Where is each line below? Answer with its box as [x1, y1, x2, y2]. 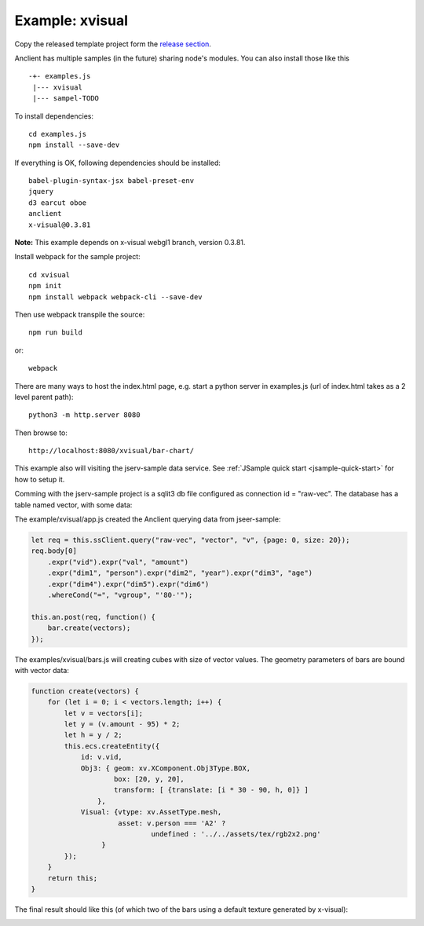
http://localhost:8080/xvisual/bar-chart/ [28, 446, 195, 456]
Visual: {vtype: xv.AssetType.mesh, [80, 807, 222, 817]
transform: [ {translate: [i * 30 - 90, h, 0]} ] [114, 785, 309, 795]
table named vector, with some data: [14, 500, 133, 510]
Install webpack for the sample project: [14, 252, 141, 262]
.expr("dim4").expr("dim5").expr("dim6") [47, 580, 210, 588]
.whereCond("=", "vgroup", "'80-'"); [47, 590, 193, 599]
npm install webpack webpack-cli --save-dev [28, 292, 203, 302]
